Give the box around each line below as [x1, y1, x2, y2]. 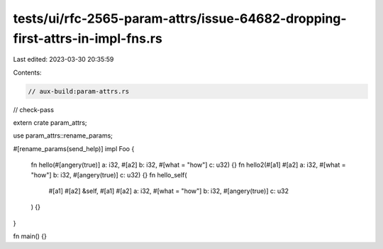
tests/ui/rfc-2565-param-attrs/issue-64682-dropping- [13, 11, 347, 26]
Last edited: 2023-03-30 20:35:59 [13, 55, 114, 64]
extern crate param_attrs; [13, 118, 87, 127]
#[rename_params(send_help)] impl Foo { [13, 144, 135, 153]
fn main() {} [13, 232, 48, 240]
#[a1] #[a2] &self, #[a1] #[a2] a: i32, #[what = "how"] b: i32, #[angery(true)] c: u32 [48, 187, 289, 195]
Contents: [13, 68, 42, 77]
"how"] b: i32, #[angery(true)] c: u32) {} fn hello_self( [30, 170, 187, 179]
